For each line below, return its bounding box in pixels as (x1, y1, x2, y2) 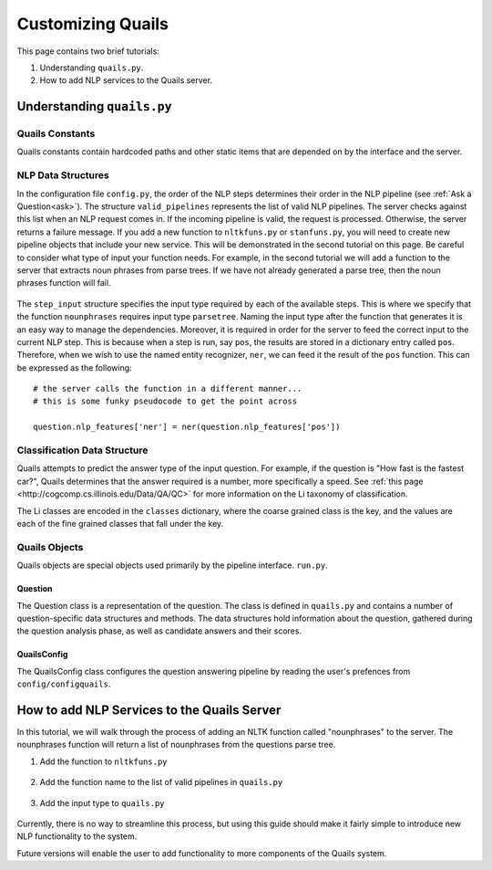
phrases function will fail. (16, 278, 111, 288)
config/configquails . (16, 678, 111, 689)
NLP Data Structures (16, 169, 109, 182)
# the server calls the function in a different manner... (33, 383, 302, 394)
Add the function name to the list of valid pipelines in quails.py (39, 777, 283, 788)
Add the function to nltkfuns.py (39, 756, 168, 767)
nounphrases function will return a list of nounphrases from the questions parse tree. (16, 739, 336, 750)
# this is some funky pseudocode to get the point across (33, 396, 298, 406)
